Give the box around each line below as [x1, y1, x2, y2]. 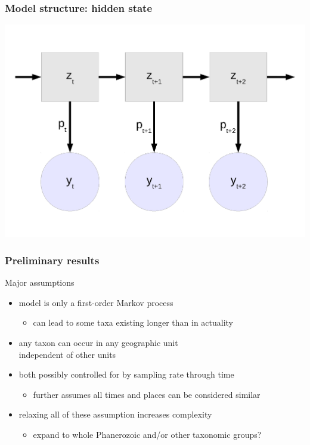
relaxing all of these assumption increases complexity [18, 408, 212, 421]
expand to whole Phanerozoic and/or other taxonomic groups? [33, 428, 262, 440]
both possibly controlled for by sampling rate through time [18, 368, 234, 381]
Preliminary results [5, 252, 100, 267]
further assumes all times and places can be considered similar [33, 388, 261, 400]
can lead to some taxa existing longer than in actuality [33, 316, 234, 329]
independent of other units [18, 348, 116, 360]
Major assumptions [5, 276, 75, 289]
